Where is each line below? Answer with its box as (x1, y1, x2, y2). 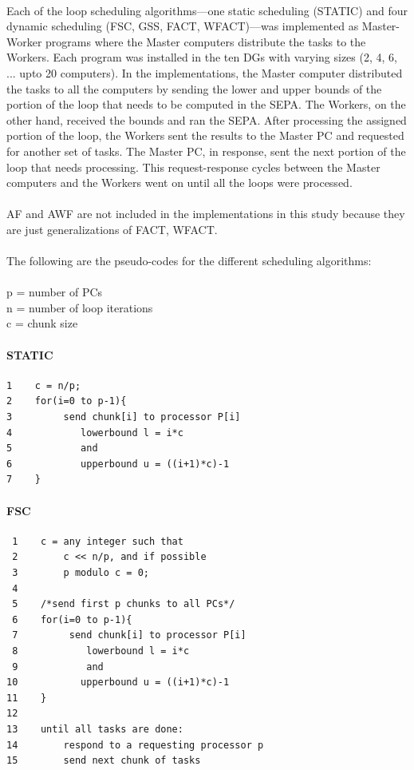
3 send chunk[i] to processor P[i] (6, 411, 241, 423)
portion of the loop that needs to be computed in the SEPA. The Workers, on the (6, 96, 406, 113)
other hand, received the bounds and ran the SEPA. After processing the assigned (6, 111, 407, 128)
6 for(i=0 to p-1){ (12, 613, 132, 625)
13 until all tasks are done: (6, 723, 183, 735)
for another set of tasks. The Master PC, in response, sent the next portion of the (6, 142, 406, 159)
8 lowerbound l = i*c (12, 645, 190, 657)
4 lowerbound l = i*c (6, 427, 183, 439)
